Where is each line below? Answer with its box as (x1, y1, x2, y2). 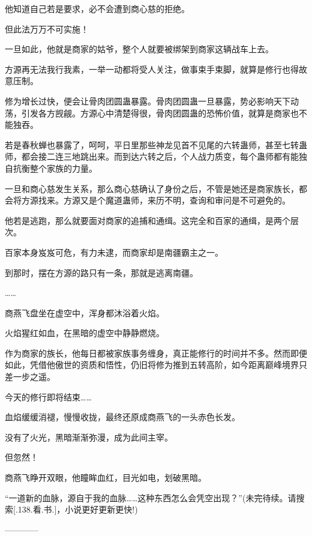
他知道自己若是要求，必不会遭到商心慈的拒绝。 (5, 2, 190, 14)
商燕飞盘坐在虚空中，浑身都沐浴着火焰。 (5, 306, 164, 319)
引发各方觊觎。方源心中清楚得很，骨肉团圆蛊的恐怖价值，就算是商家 (21, 106, 290, 119)
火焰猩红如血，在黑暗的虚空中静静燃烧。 (5, 327, 164, 339)
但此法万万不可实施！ (5, 22, 89, 35)
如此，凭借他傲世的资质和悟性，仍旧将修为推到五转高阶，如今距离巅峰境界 (5, 358, 299, 371)
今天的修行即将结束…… (5, 390, 92, 403)
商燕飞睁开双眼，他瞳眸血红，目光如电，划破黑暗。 (5, 471, 206, 484)
